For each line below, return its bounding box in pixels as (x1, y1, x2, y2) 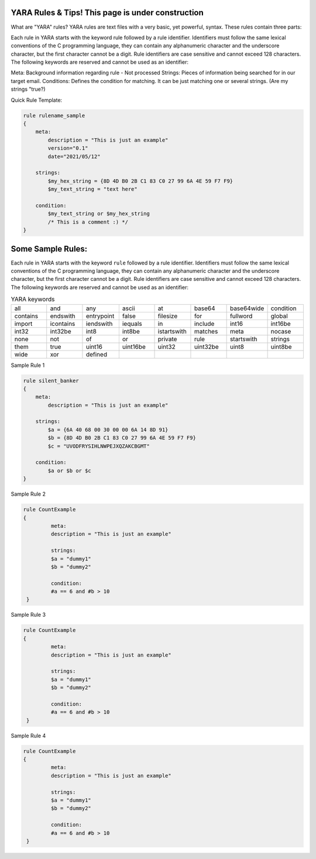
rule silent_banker (23, 377, 79, 384)
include (194, 319, 215, 328)
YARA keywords (11, 296, 55, 304)
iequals (122, 319, 143, 328)
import (14, 319, 33, 328)
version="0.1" (47, 145, 88, 152)
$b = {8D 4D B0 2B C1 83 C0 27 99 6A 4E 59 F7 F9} (47, 435, 196, 441)
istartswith (157, 327, 187, 335)
